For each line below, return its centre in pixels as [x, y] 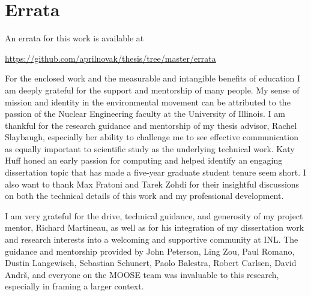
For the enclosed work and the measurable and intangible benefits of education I [153, 78]
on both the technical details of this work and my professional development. [144, 196]
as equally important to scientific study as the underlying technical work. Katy [150, 148]
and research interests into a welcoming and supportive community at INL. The [152, 239]
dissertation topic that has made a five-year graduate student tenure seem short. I [155, 172]
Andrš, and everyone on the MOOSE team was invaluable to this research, [142, 274]
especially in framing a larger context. [74, 286]
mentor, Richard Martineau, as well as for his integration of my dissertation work [155, 227]
